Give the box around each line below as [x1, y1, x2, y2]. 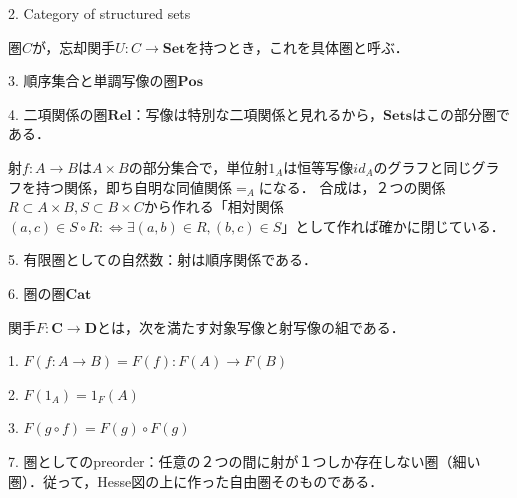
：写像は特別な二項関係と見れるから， [131, 103, 384, 124]
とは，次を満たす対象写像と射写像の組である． [96, 316, 405, 337]
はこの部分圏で [412, 103, 511, 124]
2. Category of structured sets [8, 3, 191, 23]
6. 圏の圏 [8, 282, 66, 303]
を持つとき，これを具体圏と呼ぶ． [185, 36, 409, 57]
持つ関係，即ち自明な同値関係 [35, 176, 232, 197]
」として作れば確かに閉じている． [281, 215, 505, 236]
